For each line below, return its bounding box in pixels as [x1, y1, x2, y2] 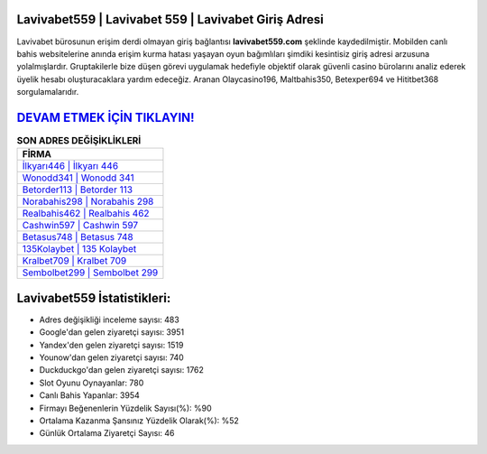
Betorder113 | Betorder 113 [22, 183, 133, 196]
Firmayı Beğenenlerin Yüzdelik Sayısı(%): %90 [39, 403, 212, 413]
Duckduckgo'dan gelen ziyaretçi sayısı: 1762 [39, 365, 205, 375]
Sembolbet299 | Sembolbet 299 [22, 266, 159, 279]
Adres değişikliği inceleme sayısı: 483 [39, 314, 179, 325]
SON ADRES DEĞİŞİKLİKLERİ [16, 134, 142, 147]
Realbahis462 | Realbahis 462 [22, 208, 150, 220]
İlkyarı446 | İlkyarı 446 [22, 160, 119, 172]
